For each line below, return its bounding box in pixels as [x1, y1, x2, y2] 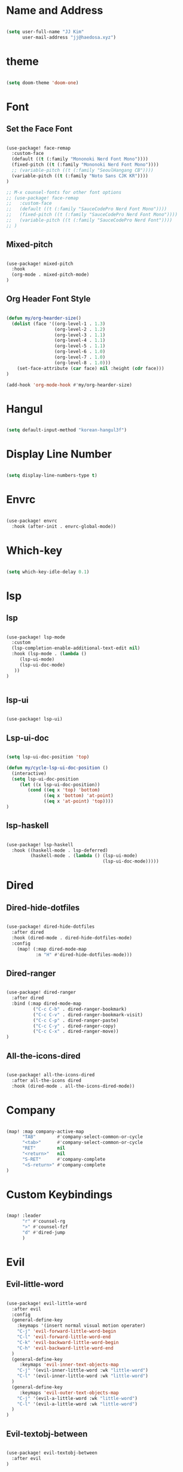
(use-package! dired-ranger [6, 989, 77, 996]
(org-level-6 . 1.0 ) [54, 349, 106, 355]
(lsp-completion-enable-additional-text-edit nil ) [11, 645, 141, 652]
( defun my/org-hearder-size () [6, 315, 82, 321]
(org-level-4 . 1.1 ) [54, 338, 106, 344]
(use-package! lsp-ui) [6, 716, 63, 722]
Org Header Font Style [6, 294, 91, 304]
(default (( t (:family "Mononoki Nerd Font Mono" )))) [11, 156, 148, 162]
